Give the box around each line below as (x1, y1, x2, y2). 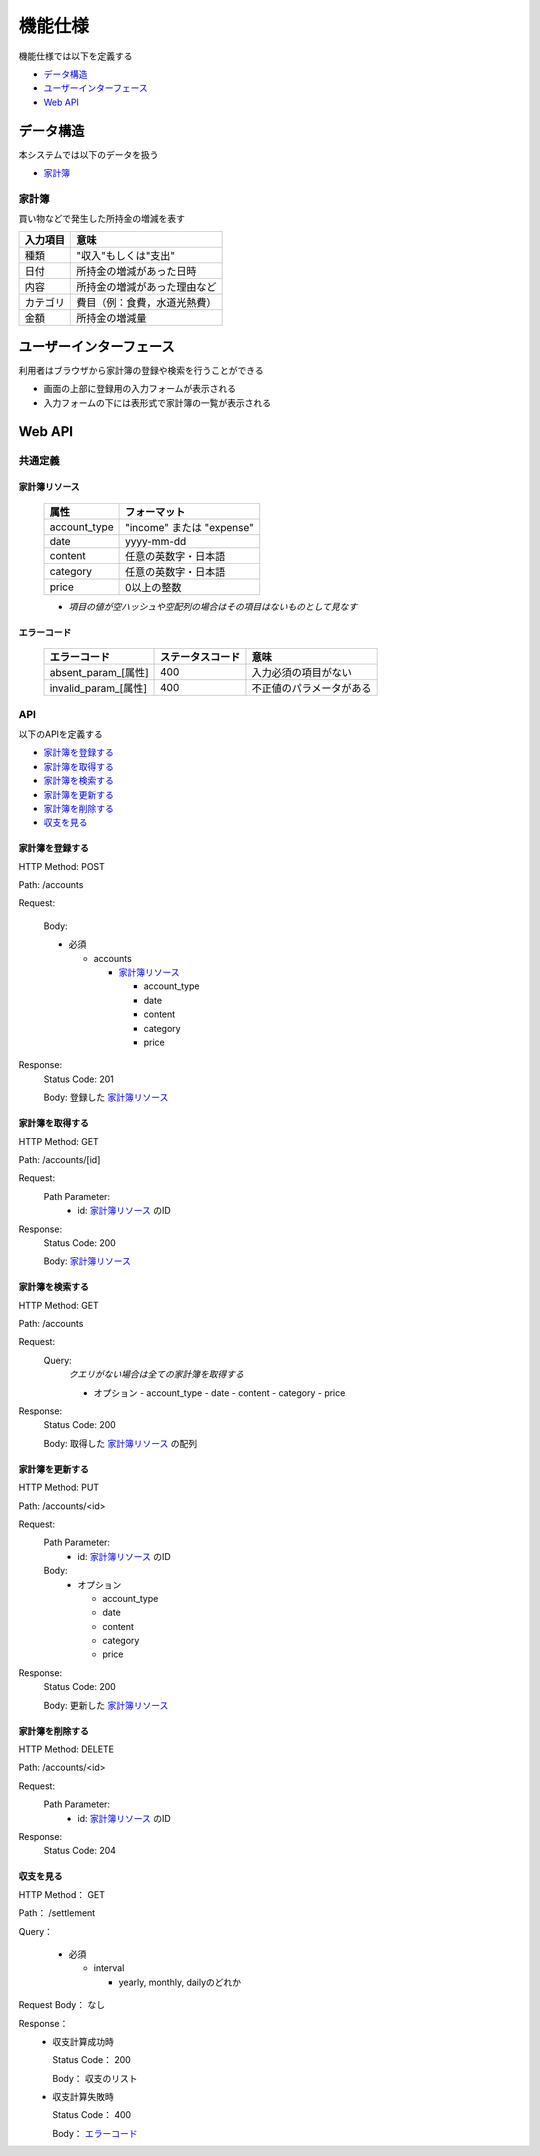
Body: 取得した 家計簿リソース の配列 (43, 1437, 198, 1449)
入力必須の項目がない (251, 666, 352, 680)
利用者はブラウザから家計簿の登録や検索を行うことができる (18, 365, 264, 377)
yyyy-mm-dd (125, 534, 187, 548)
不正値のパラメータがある (251, 681, 372, 695)
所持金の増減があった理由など (76, 280, 217, 294)
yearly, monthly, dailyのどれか (118, 1976, 242, 1988)
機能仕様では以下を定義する (18, 50, 133, 62)
